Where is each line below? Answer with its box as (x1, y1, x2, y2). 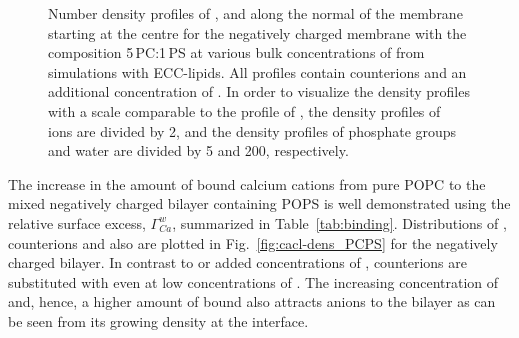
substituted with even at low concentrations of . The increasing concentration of (8, 271, 499, 292)
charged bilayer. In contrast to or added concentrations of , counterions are (8, 252, 468, 273)
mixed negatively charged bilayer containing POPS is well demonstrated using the (8, 193, 511, 214)
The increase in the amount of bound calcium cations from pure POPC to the (8, 173, 486, 194)
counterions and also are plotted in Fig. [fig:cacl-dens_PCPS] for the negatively (8, 232, 498, 253)
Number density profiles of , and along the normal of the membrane (48, 3, 463, 23)
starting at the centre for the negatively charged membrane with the (48, 22, 467, 43)
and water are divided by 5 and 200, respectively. (48, 140, 349, 161)
